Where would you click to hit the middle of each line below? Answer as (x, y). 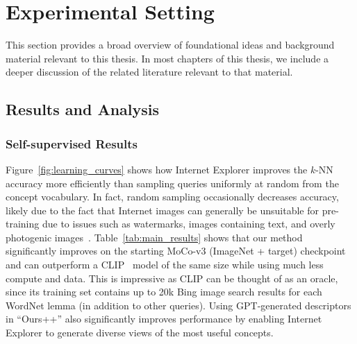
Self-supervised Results (72, 143)
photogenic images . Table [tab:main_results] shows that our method (154, 237)
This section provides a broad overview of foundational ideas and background (170, 45)
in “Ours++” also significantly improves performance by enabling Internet (164, 319)
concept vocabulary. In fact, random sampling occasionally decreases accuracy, (172, 197)
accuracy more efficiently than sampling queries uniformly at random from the (172, 183)
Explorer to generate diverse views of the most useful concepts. (140, 333)
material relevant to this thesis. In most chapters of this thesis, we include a (167, 58)
